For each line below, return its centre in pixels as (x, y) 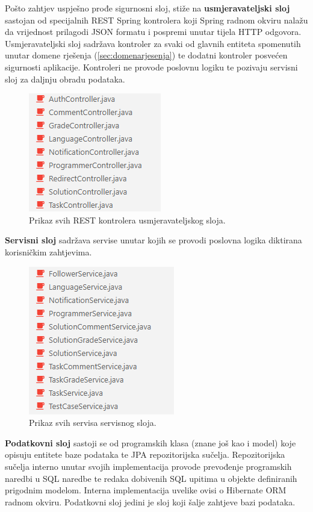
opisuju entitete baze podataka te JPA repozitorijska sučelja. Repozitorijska (145, 454)
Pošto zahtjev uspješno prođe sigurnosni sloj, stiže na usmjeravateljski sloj (147, 8)
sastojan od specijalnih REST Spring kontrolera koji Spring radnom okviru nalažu (156, 20)
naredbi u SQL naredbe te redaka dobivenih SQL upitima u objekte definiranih (151, 478)
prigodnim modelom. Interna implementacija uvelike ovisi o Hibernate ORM (146, 490)
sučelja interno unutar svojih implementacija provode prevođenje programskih (148, 466)
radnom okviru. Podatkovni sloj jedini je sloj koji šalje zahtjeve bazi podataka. (150, 501)
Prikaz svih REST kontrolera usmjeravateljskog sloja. (127, 220)
